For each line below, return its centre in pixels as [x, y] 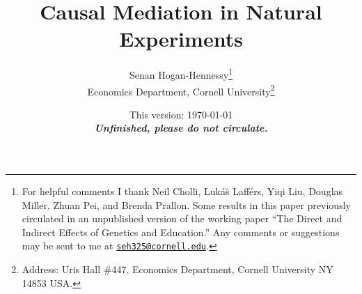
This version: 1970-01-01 [181, 114]
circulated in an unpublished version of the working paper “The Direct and [182, 218]
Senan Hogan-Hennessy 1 [181, 73]
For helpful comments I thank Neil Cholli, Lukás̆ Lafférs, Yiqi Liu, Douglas [182, 191]
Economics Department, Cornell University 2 [181, 90]
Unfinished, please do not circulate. [181, 128]
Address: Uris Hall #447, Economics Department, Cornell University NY [178, 269]
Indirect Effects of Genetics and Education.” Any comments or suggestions [181, 232]
